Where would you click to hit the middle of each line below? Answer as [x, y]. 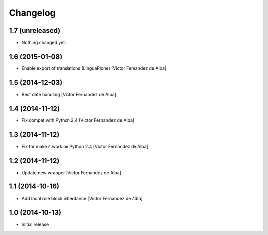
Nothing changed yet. [44, 43]
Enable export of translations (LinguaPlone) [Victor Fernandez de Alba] [94, 68]
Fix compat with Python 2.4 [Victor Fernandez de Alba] [78, 120]
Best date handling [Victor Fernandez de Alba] [69, 94]
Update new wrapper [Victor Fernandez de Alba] [71, 172]
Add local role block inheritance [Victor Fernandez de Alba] [82, 198]
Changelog [32, 13]
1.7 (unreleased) [35, 30]
